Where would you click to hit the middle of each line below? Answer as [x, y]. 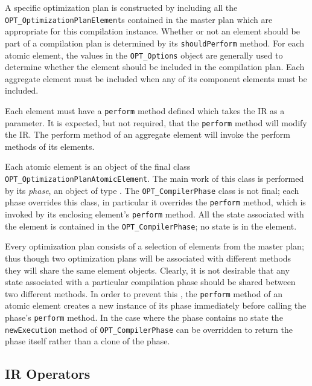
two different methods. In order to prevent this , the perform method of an [144, 293]
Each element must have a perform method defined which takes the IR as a [145, 110]
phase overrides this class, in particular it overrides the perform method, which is [155, 202]
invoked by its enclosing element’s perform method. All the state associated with [154, 214]
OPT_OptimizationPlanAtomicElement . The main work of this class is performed [154, 179]
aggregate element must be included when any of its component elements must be [156, 78]
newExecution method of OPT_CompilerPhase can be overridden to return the [149, 329]
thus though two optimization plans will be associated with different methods [148, 258]
